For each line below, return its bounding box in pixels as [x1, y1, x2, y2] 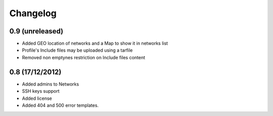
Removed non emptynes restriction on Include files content [22, 54, 146, 60]
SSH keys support [22, 88, 60, 94]
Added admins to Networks [22, 81, 79, 87]
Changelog [9, 8, 57, 19]
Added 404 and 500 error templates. [22, 102, 99, 108]
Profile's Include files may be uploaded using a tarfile [22, 47, 133, 53]
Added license [22, 95, 53, 101]
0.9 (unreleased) [9, 27, 63, 35]
